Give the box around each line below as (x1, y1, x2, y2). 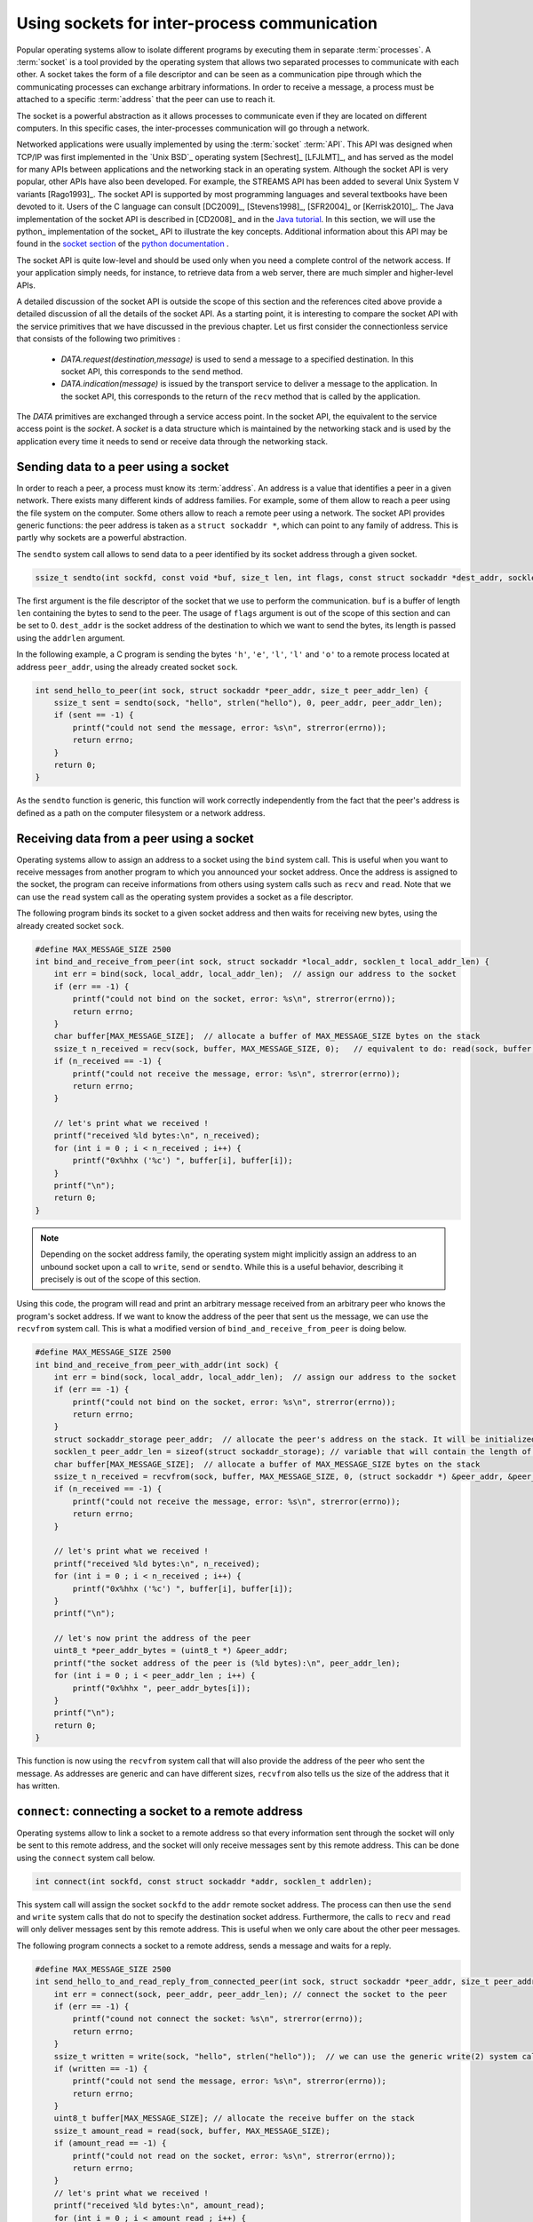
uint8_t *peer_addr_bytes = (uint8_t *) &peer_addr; (53, 1645, 289, 1656)
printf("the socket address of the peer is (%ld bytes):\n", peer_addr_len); (53, 1658, 402, 1668)
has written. (16, 1780, 60, 1791)
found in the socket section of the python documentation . (16, 238, 230, 249)
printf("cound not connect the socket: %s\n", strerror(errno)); (72, 2014, 363, 2024)
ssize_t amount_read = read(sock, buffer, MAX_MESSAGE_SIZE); (53, 2125, 330, 2136)
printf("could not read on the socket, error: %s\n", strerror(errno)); (72, 2151, 396, 2161)
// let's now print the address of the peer (53, 1634, 251, 1643)
